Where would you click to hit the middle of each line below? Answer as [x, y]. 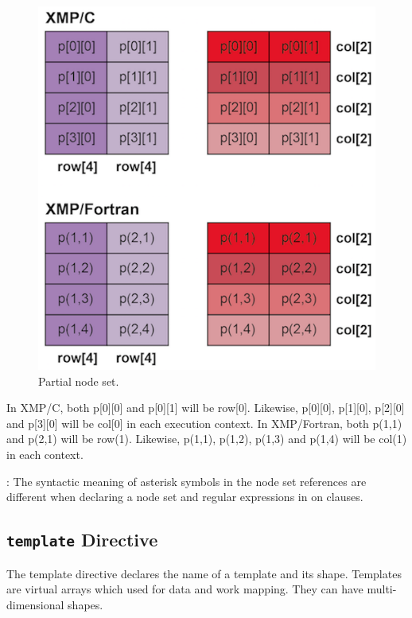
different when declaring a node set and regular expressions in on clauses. [185, 497]
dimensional [35, 604]
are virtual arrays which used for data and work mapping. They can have [185, 589]
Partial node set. [79, 381]
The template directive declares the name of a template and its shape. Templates [204, 573]
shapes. [86, 604]
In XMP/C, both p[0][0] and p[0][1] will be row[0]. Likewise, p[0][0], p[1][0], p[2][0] [206, 408]
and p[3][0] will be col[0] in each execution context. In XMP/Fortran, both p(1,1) [204, 423]
